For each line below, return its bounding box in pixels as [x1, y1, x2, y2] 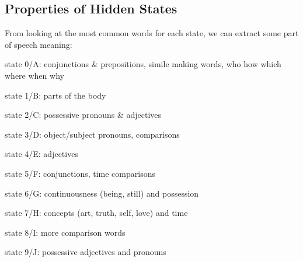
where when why [5, 69, 64, 81]
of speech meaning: [5, 38, 72, 50]
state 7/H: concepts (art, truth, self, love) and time [5, 207, 188, 219]
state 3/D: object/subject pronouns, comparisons [5, 128, 180, 140]
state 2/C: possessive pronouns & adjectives [5, 109, 162, 121]
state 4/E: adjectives [5, 148, 78, 160]
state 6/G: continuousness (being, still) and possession [5, 187, 199, 199]
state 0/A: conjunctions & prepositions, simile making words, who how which [5, 58, 281, 70]
